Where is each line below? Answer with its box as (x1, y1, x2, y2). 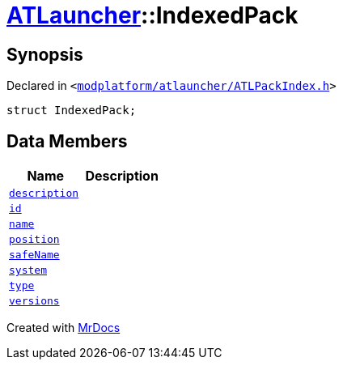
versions (9, 295, 60, 308)
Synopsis (6, 44, 83, 65)
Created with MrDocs (6, 321, 121, 335)
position (9, 233, 60, 246)
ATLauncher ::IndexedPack (6, 2, 299, 29)
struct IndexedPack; (6, 104, 137, 117)
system (9, 264, 47, 277)
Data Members (6, 130, 128, 151)
